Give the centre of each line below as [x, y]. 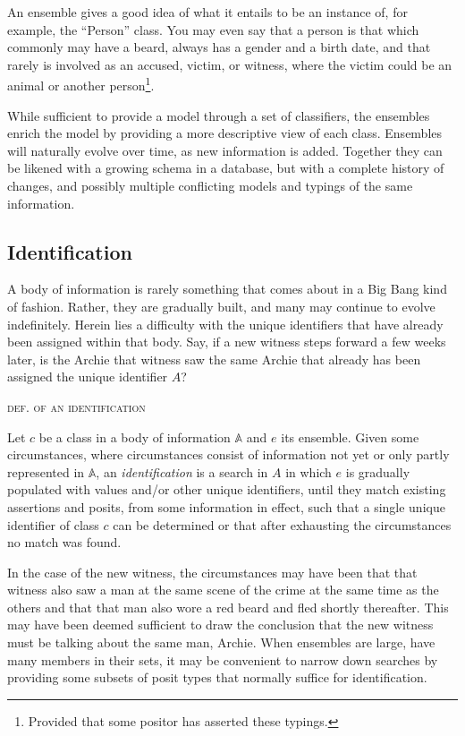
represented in [46, 471]
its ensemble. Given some [350, 436]
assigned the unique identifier [88, 377]
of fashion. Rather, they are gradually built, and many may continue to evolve [221, 306]
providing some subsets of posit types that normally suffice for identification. [217, 677]
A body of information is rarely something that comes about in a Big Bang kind [227, 289]
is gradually [378, 471]
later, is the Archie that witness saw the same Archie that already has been [214, 359]
